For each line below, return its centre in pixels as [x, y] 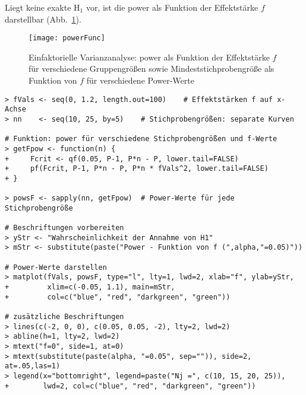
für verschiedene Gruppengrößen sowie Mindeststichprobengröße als [152, 69]
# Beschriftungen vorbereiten [64, 228]
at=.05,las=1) [33, 366]
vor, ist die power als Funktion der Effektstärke [172, 7]
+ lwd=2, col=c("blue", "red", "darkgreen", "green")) [130, 386]
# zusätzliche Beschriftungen [64, 317]
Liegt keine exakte [38, 7]
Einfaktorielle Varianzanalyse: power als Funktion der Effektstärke [149, 57]
